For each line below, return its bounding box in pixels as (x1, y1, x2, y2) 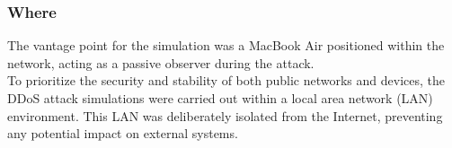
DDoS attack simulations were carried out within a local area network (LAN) (7, 89, 433, 107)
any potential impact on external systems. (7, 124, 238, 143)
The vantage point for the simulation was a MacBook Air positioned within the (7, 36, 445, 55)
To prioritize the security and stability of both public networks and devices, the (7, 71, 445, 90)
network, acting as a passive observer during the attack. (7, 53, 315, 72)
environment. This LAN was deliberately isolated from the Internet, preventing (7, 106, 443, 125)
